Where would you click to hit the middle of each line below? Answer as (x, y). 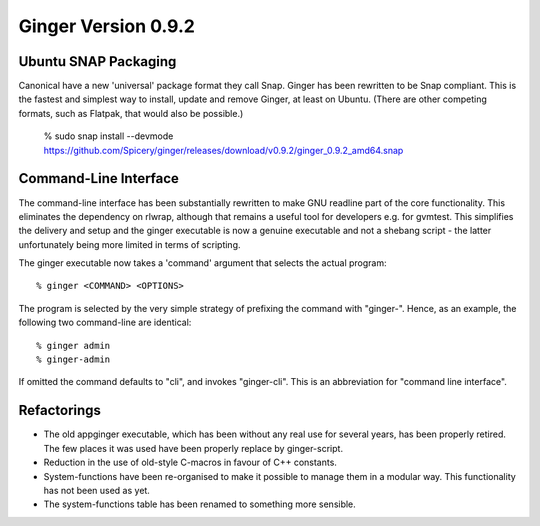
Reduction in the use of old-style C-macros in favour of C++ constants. (190, 462)
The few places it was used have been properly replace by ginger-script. (193, 448)
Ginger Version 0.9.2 (106, 26)
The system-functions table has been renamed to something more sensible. (200, 504)
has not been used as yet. (96, 490)
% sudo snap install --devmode (108, 136)
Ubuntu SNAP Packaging (97, 61)
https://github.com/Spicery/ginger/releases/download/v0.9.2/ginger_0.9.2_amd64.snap (223, 150)
